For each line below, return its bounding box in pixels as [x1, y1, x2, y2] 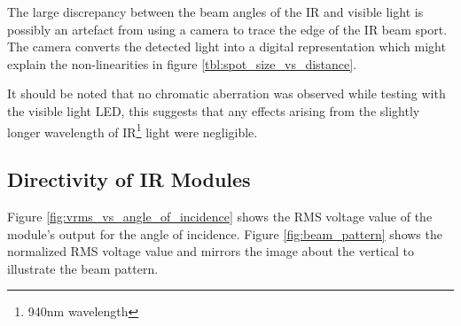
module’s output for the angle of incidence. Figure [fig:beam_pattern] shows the [7, 224, 442, 243]
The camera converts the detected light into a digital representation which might [7, 37, 446, 56]
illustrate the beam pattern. [7, 259, 159, 277]
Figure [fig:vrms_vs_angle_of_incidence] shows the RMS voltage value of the [7, 207, 433, 226]
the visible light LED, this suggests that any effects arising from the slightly [7, 101, 420, 120]
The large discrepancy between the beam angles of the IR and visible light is [7, 3, 424, 20]
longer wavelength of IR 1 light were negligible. [7, 120, 258, 141]
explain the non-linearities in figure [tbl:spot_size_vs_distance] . [7, 54, 357, 73]
